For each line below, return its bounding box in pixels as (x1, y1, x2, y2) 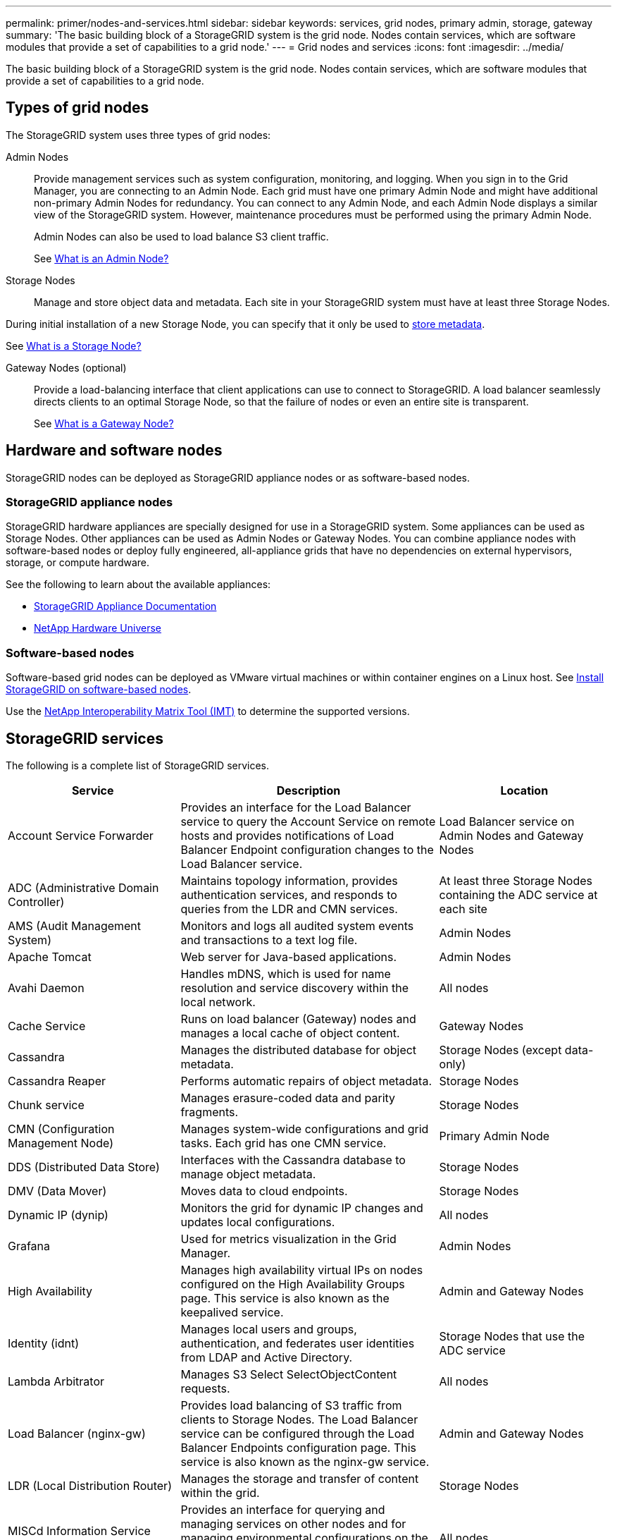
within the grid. (180, 1486, 260, 1501)
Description (276, 783, 341, 798)
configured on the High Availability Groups (180, 1277, 405, 1292)
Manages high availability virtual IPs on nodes (180, 1263, 423, 1278)
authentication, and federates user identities (180, 1336, 415, 1351)
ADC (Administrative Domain (8, 881, 159, 896)
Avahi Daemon (8, 981, 85, 996)
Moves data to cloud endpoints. (180, 1184, 348, 1199)
